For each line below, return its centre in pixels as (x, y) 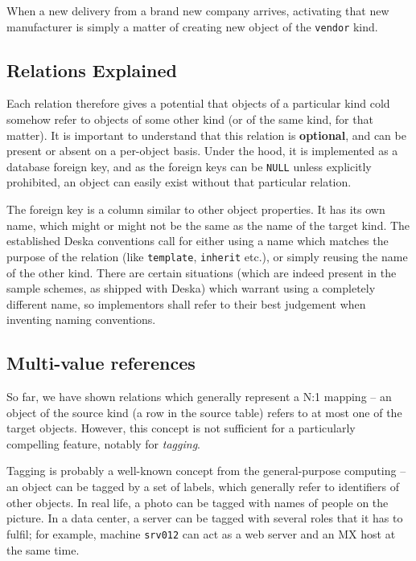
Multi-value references (101, 363)
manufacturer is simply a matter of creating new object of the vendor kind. (192, 26)
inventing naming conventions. (81, 319)
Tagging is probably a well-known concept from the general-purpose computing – (206, 471)
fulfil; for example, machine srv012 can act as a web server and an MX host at (201, 533)
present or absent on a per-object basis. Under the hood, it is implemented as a (202, 151)
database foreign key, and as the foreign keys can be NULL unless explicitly (189, 166)
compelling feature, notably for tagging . (103, 443)
